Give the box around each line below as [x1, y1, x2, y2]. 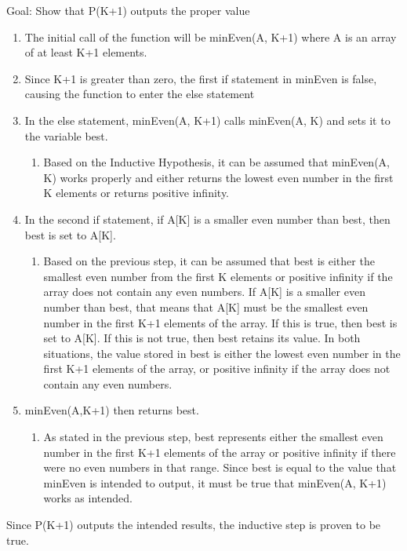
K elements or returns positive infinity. [43, 184, 230, 201]
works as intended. [43, 490, 133, 506]
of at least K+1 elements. [24, 44, 147, 60]
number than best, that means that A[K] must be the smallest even [43, 298, 369, 315]
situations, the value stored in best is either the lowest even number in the [43, 345, 401, 361]
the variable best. [24, 127, 108, 144]
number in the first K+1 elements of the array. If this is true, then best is [43, 314, 398, 330]
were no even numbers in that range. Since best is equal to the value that [43, 459, 397, 476]
